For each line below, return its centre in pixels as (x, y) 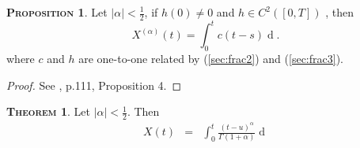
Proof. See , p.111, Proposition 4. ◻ (94, 85)
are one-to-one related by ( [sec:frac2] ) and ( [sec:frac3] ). (211, 59)
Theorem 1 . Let (48, 111)
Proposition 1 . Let (57, 12)
